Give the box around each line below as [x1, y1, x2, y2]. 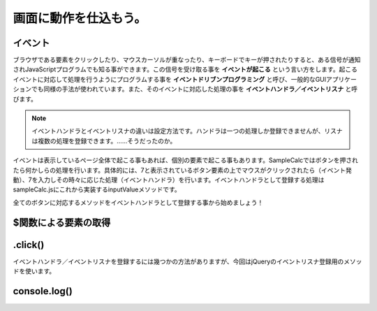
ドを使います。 [13, 267, 56, 275]
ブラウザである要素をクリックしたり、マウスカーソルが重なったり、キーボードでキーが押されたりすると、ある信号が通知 [13, 56, 361, 64]
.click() [13, 238, 45, 251]
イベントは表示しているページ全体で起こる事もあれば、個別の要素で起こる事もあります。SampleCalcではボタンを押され [13, 156, 359, 164]
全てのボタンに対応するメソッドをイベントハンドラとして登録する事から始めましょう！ [13, 198, 264, 206]
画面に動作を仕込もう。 [13, 10, 147, 26]
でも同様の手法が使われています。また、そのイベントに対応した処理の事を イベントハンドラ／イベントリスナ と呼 [31, 85, 358, 94]
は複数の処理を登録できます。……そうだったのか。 [31, 136, 177, 145]
